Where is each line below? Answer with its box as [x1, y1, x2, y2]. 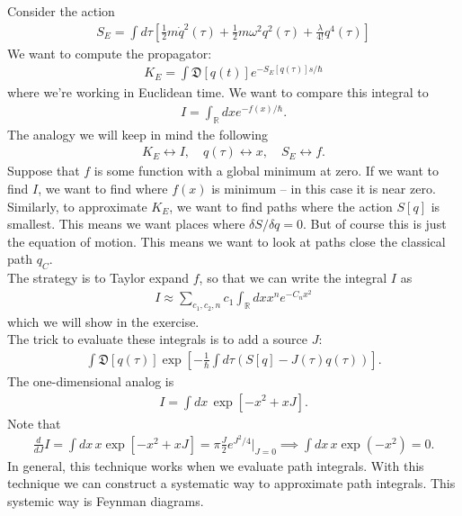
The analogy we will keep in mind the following [7, 124, 269, 143]
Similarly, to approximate [7, 196, 147, 215]
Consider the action [7, 2, 115, 20]
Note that [7, 413, 61, 432]
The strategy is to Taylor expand [7, 268, 190, 287]
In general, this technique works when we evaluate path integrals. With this [7, 456, 424, 475]
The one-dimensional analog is [7, 371, 174, 390]
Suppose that [7, 161, 80, 180]
